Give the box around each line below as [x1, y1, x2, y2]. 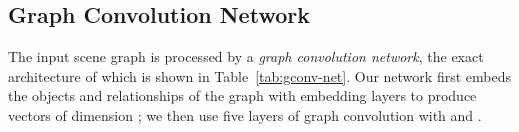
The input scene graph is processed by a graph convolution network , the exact [8, 46, 484, 67]
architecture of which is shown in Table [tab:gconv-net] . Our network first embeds [8, 65, 511, 86]
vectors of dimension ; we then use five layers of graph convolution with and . [8, 104, 482, 125]
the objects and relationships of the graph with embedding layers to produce [8, 85, 477, 106]
